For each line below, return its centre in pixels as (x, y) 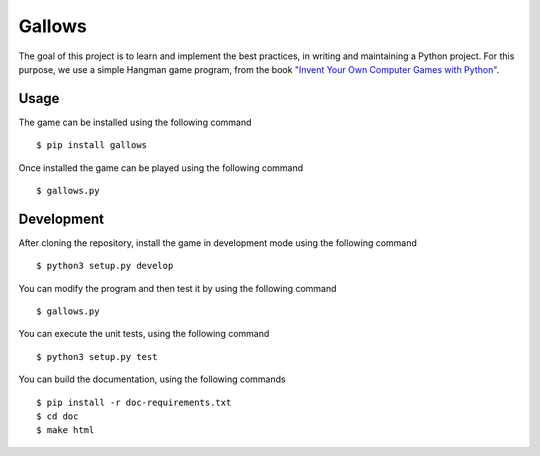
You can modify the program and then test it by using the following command (177, 288)
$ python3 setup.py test (97, 356)
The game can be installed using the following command (135, 122)
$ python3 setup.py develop (105, 266)
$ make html (65, 430)
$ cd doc (57, 416)
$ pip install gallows (92, 145)
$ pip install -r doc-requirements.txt (134, 402)
